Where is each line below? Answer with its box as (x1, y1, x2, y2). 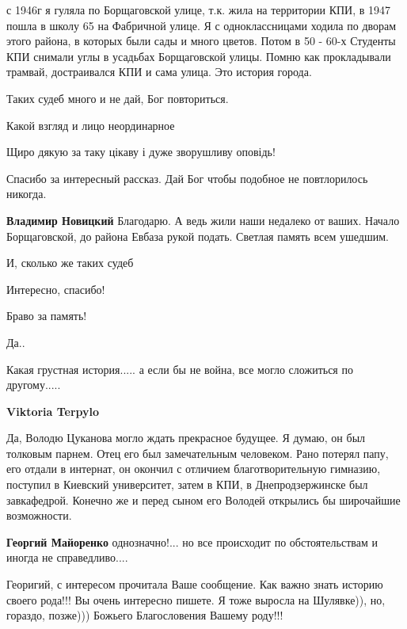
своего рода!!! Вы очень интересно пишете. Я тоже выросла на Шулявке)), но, (6, 591, 386, 608)
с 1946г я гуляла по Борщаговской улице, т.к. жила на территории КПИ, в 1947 (6, 2, 391, 17)
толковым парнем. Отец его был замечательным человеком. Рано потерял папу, (6, 444, 389, 461)
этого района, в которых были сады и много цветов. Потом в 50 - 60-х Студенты (6, 32, 396, 49)
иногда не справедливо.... (6, 549, 128, 566)
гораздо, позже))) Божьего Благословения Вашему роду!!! (6, 607, 283, 623)
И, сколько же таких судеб (6, 254, 134, 271)
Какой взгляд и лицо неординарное (6, 116, 175, 133)
